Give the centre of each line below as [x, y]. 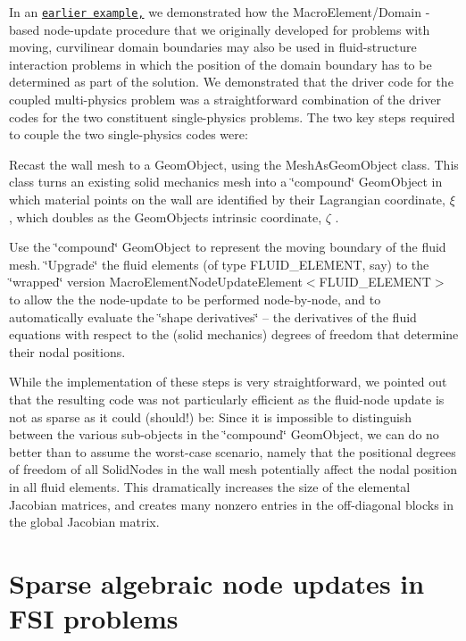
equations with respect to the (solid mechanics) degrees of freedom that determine [234, 334]
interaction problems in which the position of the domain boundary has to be [221, 64]
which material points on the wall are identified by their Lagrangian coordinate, [227, 199]
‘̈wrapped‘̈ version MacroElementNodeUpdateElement [156, 282]
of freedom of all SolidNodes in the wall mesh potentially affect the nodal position [233, 469]
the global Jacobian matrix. [84, 522]
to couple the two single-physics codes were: [129, 134]
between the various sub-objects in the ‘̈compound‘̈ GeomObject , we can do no [224, 434]
